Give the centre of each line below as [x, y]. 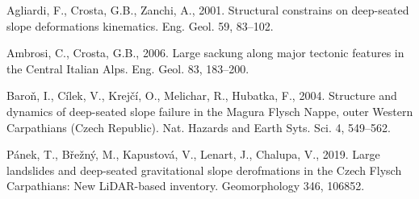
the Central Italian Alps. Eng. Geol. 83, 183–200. [128, 68]
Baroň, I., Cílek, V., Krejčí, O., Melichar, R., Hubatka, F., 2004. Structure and [202, 95]
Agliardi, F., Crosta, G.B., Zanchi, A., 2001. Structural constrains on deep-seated [208, 10]
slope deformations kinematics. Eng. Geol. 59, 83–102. [140, 25]
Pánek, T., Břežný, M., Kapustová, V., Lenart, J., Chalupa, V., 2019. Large [193, 154]
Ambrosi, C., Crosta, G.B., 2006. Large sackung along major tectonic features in [205, 53]
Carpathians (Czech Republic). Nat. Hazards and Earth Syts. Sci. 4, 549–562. [199, 127]
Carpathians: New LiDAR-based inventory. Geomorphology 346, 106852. [186, 186]
